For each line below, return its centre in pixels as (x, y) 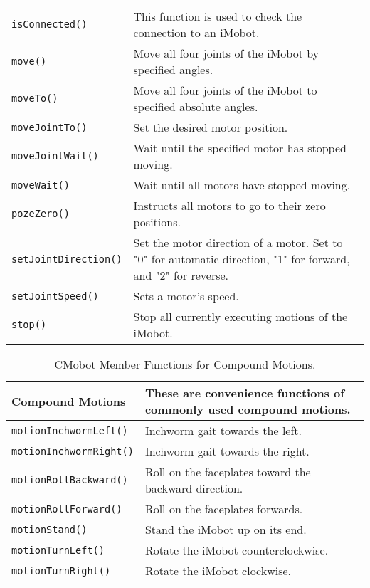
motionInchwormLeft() (70, 430)
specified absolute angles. (196, 106)
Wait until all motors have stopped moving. (242, 185)
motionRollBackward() (70, 480)
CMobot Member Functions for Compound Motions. (185, 364)
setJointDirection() (67, 259)
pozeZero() (41, 214)
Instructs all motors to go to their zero (229, 205)
